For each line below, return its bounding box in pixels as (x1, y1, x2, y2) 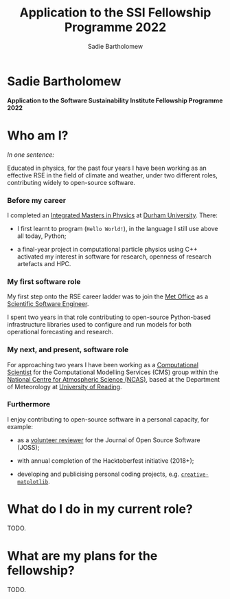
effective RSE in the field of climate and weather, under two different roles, (7, 171, 218, 179)
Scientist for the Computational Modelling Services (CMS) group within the (7, 368, 218, 376)
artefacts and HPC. (16, 259, 71, 268)
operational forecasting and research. (7, 328, 114, 336)
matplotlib (16, 478, 49, 486)
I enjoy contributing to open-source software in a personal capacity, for (7, 415, 209, 424)
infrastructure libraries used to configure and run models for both (7, 320, 192, 329)
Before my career (7, 195, 67, 205)
